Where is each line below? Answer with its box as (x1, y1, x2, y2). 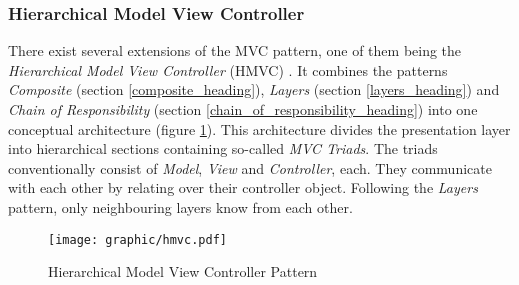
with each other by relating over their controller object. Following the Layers (8, 177, 478, 198)
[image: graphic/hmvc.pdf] (48, 232, 227, 247)
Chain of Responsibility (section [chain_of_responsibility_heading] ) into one (8, 99, 478, 119)
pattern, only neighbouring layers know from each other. (8, 196, 353, 217)
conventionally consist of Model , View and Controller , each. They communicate (8, 157, 492, 178)
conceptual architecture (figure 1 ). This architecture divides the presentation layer (8, 118, 511, 139)
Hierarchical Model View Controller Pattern (48, 261, 318, 282)
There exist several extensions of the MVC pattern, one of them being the (8, 40, 462, 61)
